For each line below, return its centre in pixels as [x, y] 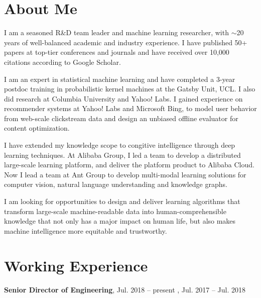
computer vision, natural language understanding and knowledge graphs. [116, 184]
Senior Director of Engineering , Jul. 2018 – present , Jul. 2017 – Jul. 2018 [125, 289]
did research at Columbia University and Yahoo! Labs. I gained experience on [123, 98]
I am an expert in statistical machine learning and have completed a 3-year [120, 79]
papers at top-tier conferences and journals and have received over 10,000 [117, 52]
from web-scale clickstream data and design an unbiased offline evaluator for [121, 118]
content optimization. [37, 128]
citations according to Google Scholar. [62, 62]
